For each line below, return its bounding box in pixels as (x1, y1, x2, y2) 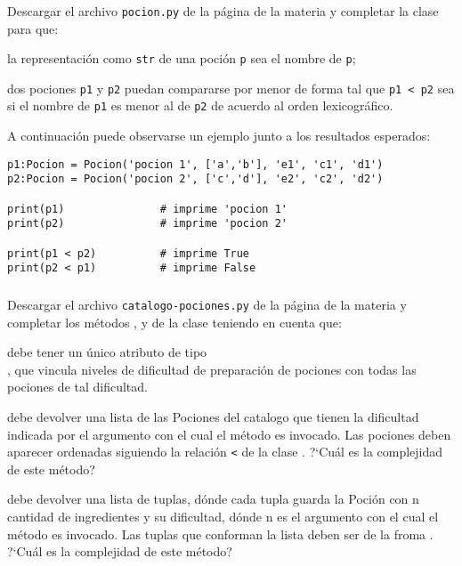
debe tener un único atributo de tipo (7, 343, 207, 361)
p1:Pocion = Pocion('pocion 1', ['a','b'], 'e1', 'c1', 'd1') (7, 158, 384, 171)
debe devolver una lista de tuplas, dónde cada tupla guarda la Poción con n (7, 489, 419, 508)
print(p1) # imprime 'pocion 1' (7, 202, 288, 215)
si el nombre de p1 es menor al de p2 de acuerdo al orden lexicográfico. (7, 96, 393, 115)
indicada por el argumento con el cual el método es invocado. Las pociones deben (7, 424, 451, 443)
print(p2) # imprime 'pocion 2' (7, 217, 288, 230)
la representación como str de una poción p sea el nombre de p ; (7, 49, 356, 68)
